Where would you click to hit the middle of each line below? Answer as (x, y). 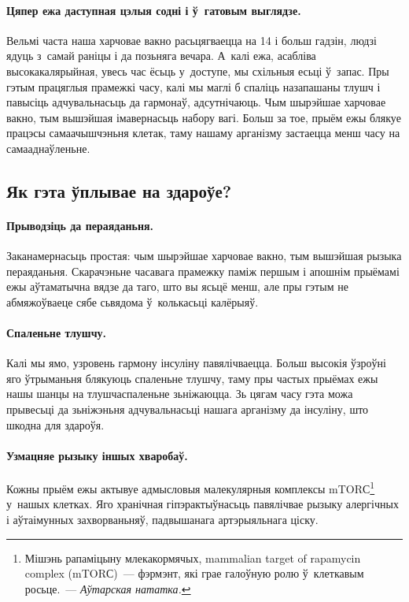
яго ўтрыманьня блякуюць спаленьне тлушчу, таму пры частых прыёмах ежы (192, 378)
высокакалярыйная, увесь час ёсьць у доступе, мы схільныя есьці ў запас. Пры (198, 71)
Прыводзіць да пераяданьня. (80, 225)
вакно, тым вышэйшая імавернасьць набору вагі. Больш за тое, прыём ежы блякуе (204, 117)
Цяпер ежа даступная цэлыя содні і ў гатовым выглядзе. (154, 10)
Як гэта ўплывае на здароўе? (119, 190)
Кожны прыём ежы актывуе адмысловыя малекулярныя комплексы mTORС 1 (191, 487)
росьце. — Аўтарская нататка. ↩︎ (108, 588)
